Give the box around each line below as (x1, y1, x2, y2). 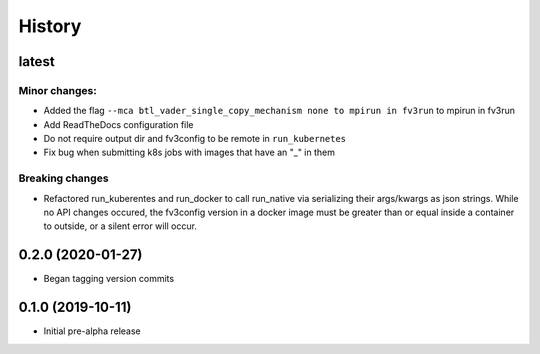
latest (18, 53, 55, 70)
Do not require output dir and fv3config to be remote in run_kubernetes (43, 133, 347, 145)
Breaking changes (18, 171, 109, 185)
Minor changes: (18, 83, 97, 97)
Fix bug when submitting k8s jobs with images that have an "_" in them (43, 146, 335, 159)
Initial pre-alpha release (43, 325, 141, 337)
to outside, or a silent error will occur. (43, 220, 197, 232)
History (18, 15, 82, 37)
